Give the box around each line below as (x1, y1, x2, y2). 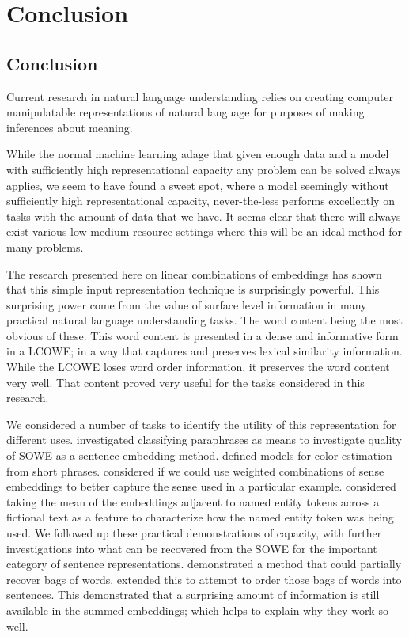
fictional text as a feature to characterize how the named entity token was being (6, 509, 394, 525)
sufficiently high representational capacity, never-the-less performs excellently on (6, 192, 395, 209)
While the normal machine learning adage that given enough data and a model (6, 146, 389, 162)
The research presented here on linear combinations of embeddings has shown (6, 265, 382, 282)
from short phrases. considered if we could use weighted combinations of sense (6, 462, 384, 479)
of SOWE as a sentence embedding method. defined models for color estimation (6, 447, 392, 464)
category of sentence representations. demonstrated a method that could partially (6, 555, 402, 572)
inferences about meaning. (6, 119, 133, 135)
